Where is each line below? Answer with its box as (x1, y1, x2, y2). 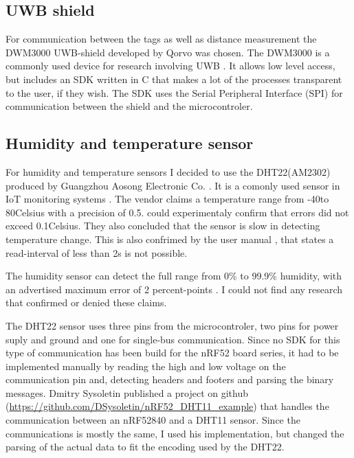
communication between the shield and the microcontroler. (5, 99, 253, 113)
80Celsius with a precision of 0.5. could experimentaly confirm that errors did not (5, 205, 349, 219)
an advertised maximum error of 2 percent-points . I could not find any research (5, 282, 343, 296)
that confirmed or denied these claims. (5, 295, 167, 310)
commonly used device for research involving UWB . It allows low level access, (5, 58, 335, 73)
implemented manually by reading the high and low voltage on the (5, 358, 286, 373)
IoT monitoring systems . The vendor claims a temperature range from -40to (5, 192, 329, 206)
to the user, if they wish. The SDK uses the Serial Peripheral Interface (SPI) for (5, 85, 343, 100)
